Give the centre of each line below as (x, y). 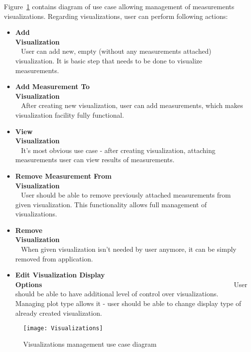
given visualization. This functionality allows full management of (111, 204)
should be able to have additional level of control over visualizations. (117, 294)
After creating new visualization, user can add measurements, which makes (132, 105)
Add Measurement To (52, 86)
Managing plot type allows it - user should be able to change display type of (128, 303)
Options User (131, 284)
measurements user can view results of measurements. (95, 160)
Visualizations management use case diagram (90, 344)
